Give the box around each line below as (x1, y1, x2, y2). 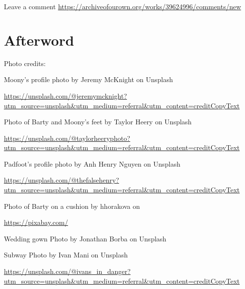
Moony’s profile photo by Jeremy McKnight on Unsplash (4, 74, 173, 85)
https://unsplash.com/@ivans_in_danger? (4, 266, 131, 276)
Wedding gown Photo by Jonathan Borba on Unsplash (4, 233, 167, 243)
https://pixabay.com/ (4, 217, 68, 227)
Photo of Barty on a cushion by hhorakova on (4, 201, 140, 211)
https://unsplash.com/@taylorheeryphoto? (4, 133, 130, 143)
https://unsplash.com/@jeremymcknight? (4, 90, 127, 101)
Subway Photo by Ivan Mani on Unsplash (4, 250, 128, 260)
